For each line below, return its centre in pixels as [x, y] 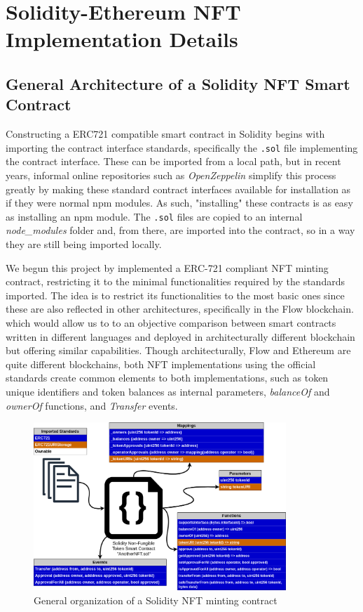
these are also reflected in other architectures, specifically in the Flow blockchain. [180, 309]
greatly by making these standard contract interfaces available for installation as [178, 189]
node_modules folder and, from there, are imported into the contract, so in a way [180, 230]
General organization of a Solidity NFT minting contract [156, 600]
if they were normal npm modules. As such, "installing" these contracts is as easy [179, 203]
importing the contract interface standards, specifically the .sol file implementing [182, 147]
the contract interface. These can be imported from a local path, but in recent [173, 161]
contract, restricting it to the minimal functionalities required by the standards [175, 281]
